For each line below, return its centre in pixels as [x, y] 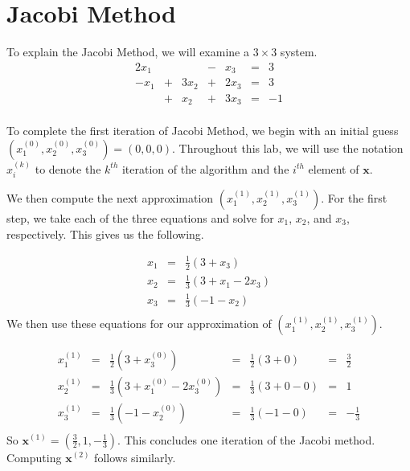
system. [299, 52]
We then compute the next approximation [110, 198]
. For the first [354, 198]
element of [334, 168]
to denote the [68, 168]
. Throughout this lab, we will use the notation [288, 147]
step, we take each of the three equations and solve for [140, 218]
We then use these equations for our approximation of [139, 324]
